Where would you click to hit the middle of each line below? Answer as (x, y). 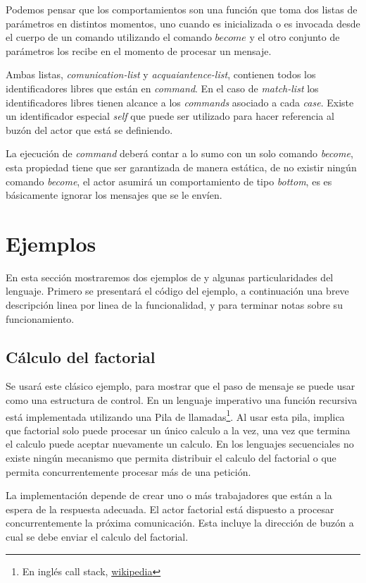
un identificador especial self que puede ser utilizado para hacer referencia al (170, 116)
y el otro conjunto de (295, 37)
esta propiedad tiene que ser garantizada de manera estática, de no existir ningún (181, 167)
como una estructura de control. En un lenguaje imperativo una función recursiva (182, 400)
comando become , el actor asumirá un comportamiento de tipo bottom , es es (169, 181)
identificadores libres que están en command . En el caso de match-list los (162, 88)
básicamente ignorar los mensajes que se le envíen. (114, 195)
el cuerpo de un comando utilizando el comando (109, 37)
